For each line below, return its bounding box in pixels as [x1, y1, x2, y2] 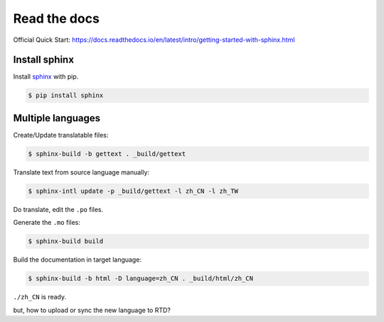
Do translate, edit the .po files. [13, 205, 104, 213]
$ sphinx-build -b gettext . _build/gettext [28, 150, 186, 157]
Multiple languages [13, 112, 101, 124]
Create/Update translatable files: [13, 131, 109, 139]
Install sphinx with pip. [13, 72, 79, 81]
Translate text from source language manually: [13, 167, 149, 177]
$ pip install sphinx [28, 91, 104, 99]
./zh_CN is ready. [13, 293, 67, 301]
